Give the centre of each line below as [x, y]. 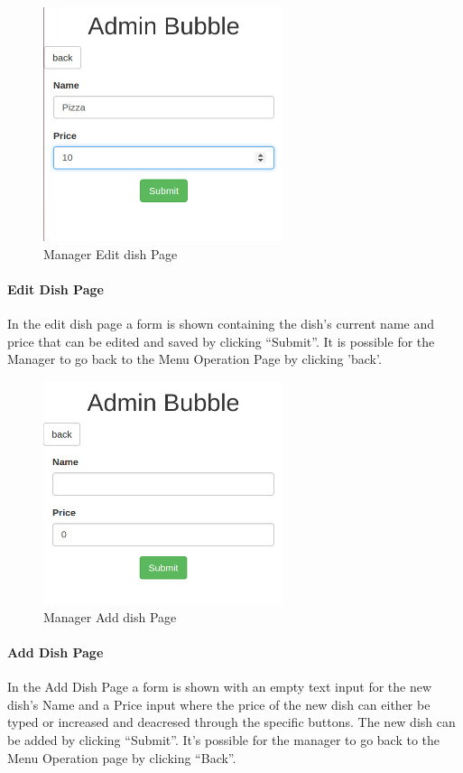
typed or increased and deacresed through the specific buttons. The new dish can [231, 722]
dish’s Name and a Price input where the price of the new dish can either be [219, 704]
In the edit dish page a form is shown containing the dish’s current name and [221, 324]
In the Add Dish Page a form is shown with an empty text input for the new [220, 687]
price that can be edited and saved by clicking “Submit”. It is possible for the [221, 341]
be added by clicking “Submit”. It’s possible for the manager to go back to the [224, 740]
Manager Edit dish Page [111, 253]
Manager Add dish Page [110, 616]
